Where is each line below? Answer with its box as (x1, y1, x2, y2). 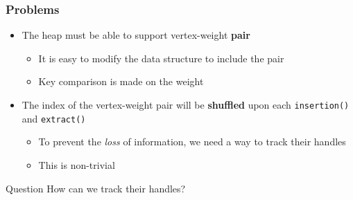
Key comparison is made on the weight (38, 74, 204, 89)
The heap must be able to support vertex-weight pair (21, 28, 250, 42)
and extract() (21, 111, 86, 125)
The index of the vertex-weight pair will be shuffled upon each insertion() (21, 98, 350, 111)
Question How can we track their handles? (6, 181, 186, 195)
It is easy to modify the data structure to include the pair (38, 51, 284, 65)
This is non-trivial (38, 157, 115, 172)
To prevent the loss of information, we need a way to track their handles (38, 134, 346, 149)
